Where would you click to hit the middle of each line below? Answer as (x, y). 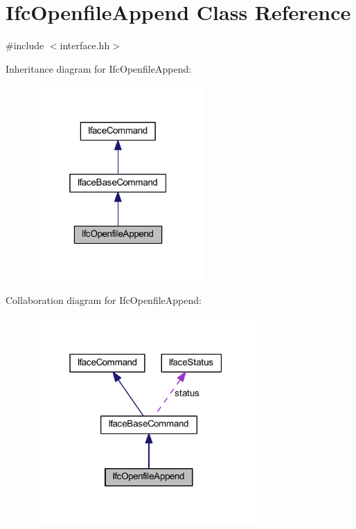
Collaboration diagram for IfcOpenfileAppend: (104, 300)
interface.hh (85, 45)
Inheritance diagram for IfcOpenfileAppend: (99, 68)
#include (25, 45)
